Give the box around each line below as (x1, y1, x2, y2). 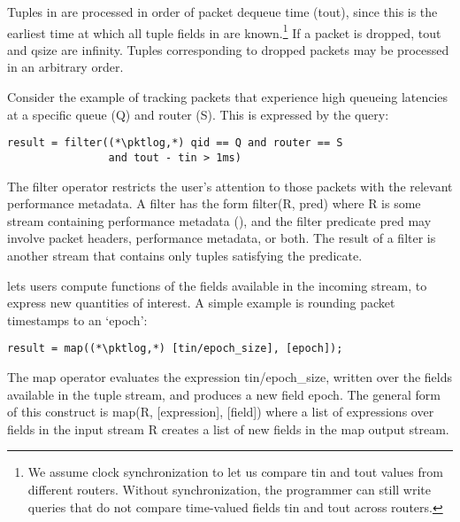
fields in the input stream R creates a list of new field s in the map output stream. (7, 419, 449, 438)
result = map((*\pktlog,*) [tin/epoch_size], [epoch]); (7, 342, 343, 355)
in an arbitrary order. (7, 58, 124, 76)
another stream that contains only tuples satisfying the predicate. (7, 245, 363, 264)
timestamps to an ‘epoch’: (7, 310, 148, 329)
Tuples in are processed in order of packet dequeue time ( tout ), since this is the (7, 3, 438, 20)
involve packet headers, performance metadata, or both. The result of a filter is (7, 229, 436, 247)
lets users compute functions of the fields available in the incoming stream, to (7, 276, 427, 294)
